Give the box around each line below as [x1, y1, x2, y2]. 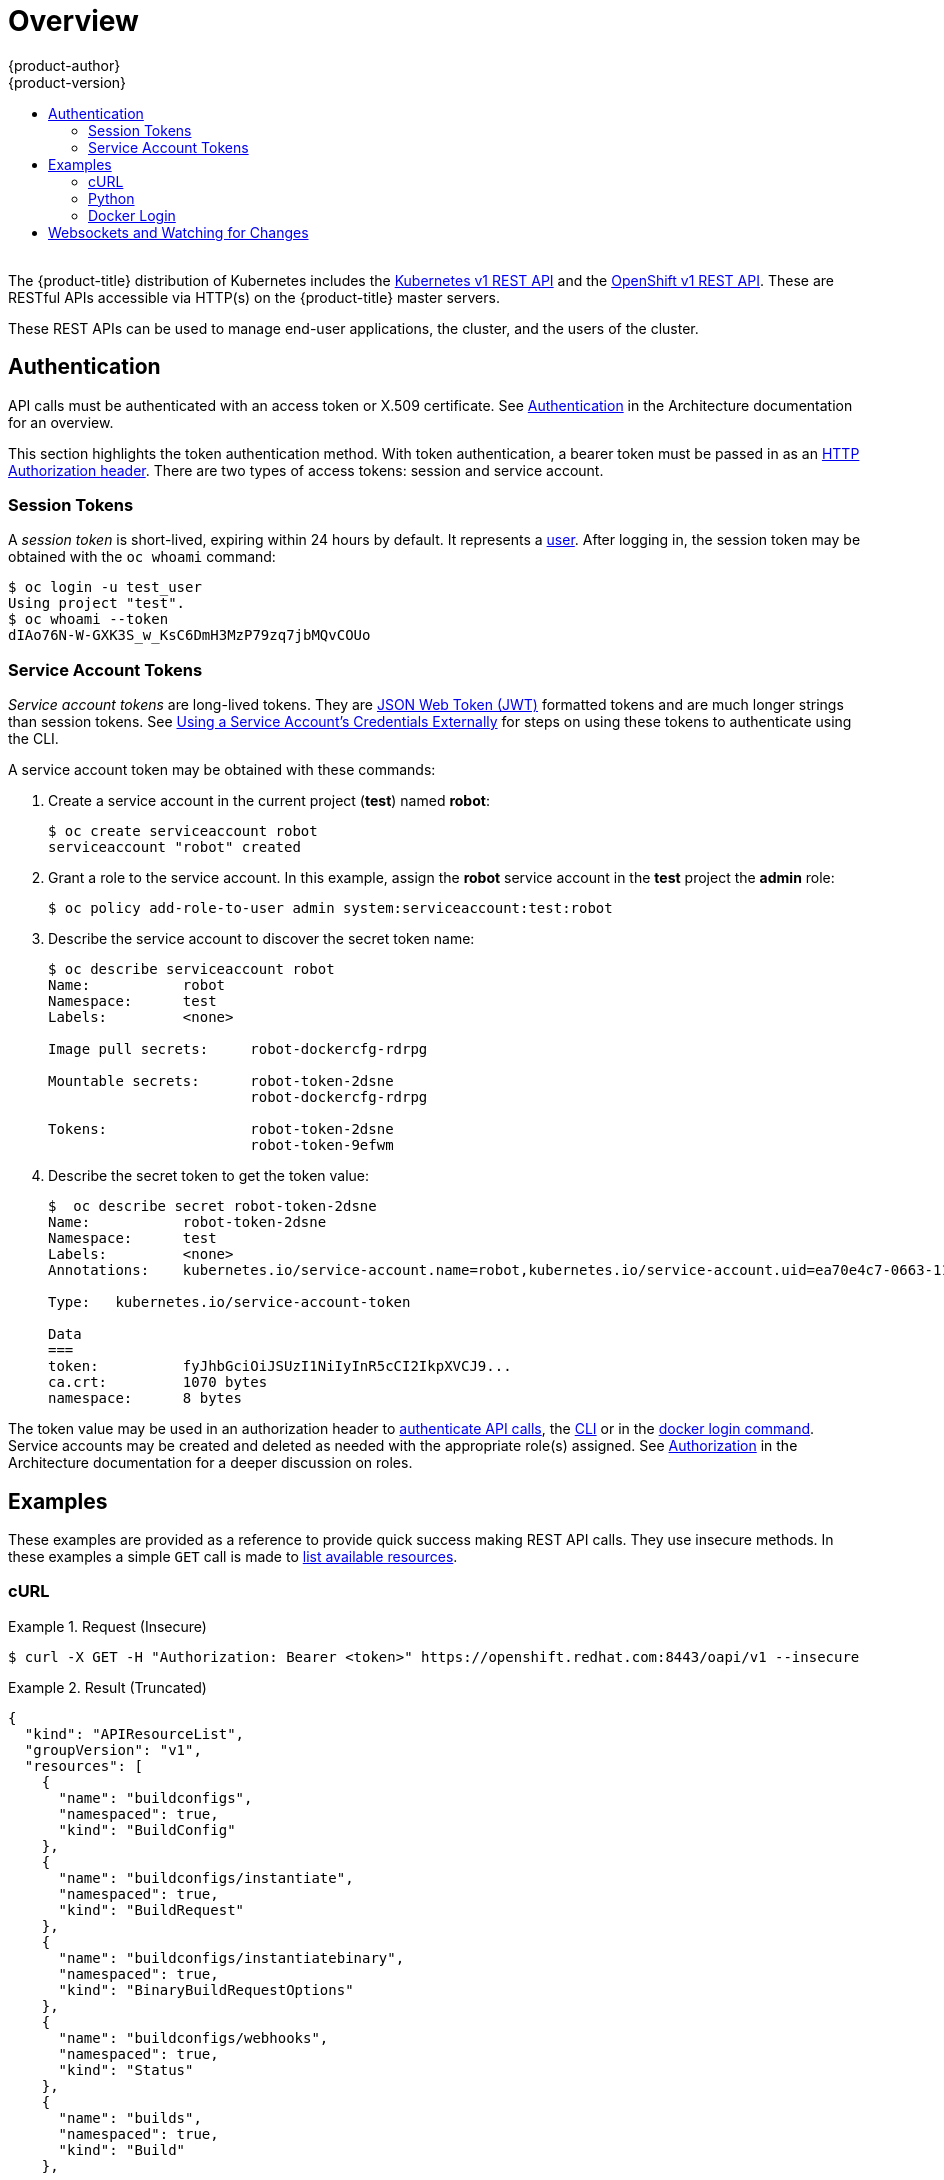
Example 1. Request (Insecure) [8, 1617, 207, 1635]
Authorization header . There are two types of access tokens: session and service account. [8, 461, 604, 479]
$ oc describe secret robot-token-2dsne [48, 1198, 377, 1215]
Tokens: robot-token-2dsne [48, 1121, 394, 1138]
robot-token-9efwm [250, 1137, 394, 1154]
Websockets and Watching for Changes [48, 223, 309, 241]
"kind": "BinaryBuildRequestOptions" [58, 1981, 354, 1998]
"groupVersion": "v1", [24, 1741, 202, 1758]
